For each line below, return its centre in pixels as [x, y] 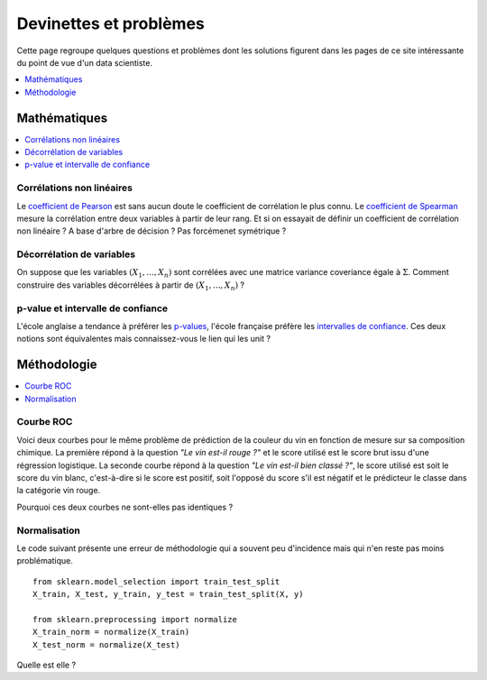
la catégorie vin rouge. [59, 491]
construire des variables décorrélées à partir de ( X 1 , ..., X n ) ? [131, 286]
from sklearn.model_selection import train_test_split [156, 581]
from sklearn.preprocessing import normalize [135, 619]
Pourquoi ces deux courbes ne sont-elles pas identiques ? [125, 507]
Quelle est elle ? [46, 665]
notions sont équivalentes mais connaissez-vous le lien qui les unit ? [143, 339]
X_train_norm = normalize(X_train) [111, 632]
